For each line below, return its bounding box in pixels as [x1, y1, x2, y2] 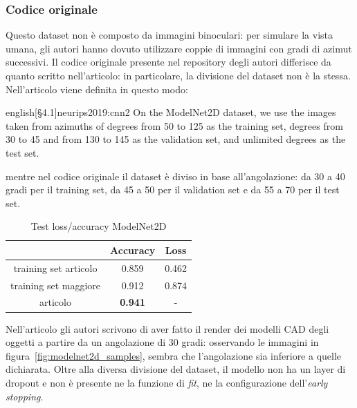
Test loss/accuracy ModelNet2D [30, 219, 167, 233]
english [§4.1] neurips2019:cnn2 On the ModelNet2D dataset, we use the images [6, 105, 336, 119]
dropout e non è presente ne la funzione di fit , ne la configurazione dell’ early [6, 375, 328, 389]
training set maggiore [10, 278, 101, 292]
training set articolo [13, 260, 98, 275]
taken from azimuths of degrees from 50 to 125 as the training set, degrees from [6, 118, 343, 133]
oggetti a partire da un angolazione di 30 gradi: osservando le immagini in [6, 335, 319, 349]
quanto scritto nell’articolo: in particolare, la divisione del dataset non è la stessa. [6, 68, 351, 82]
